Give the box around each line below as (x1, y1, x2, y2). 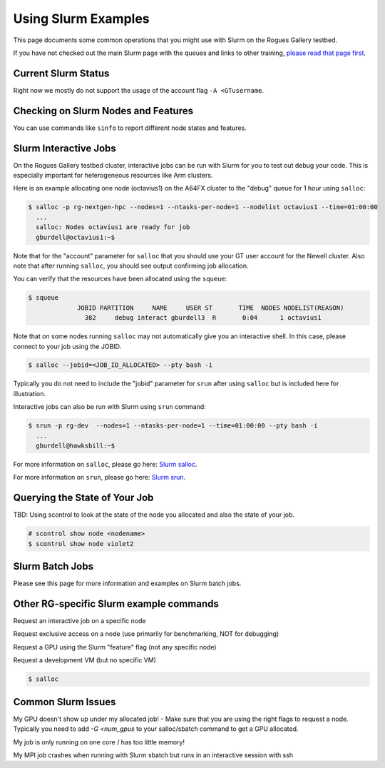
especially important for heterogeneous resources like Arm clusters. (13, 171, 213, 180)
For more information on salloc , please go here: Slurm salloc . (13, 460, 197, 468)
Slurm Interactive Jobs (13, 142, 117, 154)
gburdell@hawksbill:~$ (36, 442, 115, 450)
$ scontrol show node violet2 (28, 540, 134, 547)
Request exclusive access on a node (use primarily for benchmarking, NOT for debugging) (13, 630, 279, 638)
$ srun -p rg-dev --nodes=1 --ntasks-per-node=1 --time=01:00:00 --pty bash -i (28, 422, 318, 430)
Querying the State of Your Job (13, 492, 154, 504)
